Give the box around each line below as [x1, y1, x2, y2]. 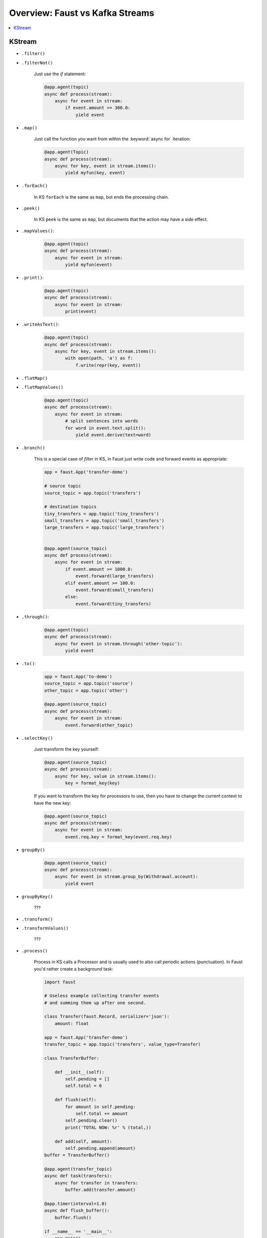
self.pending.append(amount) [65, 1145, 136, 1151]
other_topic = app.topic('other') [44, 687, 128, 693]
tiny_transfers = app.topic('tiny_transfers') [44, 511, 159, 516]
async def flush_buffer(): [44, 1208, 110, 1213]
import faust [44, 979, 76, 985]
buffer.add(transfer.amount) [65, 1187, 136, 1193]
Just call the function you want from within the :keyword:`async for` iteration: [34, 136, 191, 142]
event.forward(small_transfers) [75, 587, 154, 593]
